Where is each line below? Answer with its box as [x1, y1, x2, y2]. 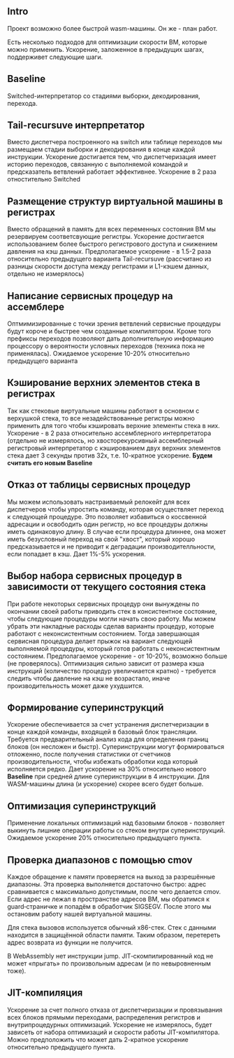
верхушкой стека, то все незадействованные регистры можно [7, 413, 196, 422]
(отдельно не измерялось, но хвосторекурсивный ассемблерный [7, 436, 204, 444]
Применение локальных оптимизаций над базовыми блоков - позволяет [7, 819, 225, 827]
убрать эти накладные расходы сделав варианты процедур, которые [7, 621, 214, 630]
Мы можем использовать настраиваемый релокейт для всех [7, 497, 191, 506]
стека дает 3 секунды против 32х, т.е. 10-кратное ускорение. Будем [7, 451, 213, 460]
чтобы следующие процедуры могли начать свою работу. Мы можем [7, 614, 217, 623]
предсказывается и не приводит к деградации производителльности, [7, 542, 217, 551]
